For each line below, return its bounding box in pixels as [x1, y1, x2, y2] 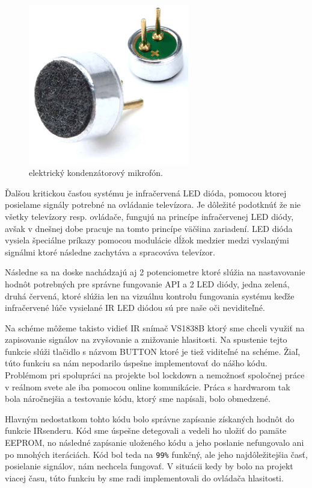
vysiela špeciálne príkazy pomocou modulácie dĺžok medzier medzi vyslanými [5, 234, 289, 246]
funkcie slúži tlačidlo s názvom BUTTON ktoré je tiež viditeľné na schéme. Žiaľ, [5, 345, 301, 357]
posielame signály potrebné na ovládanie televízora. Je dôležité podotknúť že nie [5, 198, 301, 211]
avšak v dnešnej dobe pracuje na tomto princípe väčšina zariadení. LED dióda [5, 222, 293, 234]
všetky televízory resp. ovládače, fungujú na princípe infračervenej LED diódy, [5, 210, 294, 222]
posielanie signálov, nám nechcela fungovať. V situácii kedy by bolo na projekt [5, 460, 293, 472]
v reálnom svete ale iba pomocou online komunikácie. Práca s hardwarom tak [5, 380, 290, 393]
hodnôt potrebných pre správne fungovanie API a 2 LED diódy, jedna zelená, [5, 277, 290, 290]
